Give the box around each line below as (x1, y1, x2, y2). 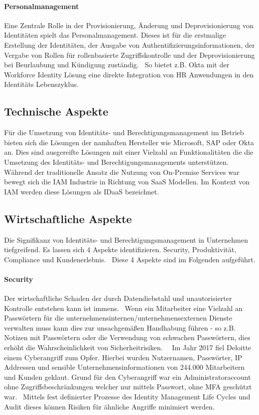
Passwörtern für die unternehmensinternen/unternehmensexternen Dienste (4, 313, 232, 323)
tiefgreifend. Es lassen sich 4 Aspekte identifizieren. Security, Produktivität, (4, 244, 236, 255)
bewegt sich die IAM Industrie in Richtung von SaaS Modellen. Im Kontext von (4, 176, 250, 187)
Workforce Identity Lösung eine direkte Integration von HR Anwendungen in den (4, 69, 254, 79)
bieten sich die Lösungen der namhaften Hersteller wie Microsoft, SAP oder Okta (4, 137, 254, 147)
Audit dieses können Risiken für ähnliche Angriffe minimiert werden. (4, 401, 215, 411)
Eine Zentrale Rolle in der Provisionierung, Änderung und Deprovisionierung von (4, 20, 254, 30)
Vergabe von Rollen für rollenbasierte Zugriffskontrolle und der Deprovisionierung (4, 49, 255, 60)
